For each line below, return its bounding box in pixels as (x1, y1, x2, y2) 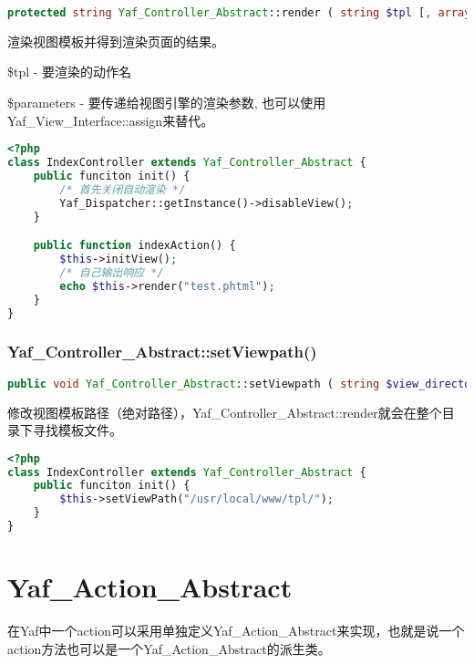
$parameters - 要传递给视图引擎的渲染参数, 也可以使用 (7, 93, 326, 112)
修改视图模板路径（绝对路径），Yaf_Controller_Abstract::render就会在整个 (7, 402, 442, 421)
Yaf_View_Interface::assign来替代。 (7, 110, 214, 130)
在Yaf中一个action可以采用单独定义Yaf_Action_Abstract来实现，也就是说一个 (7, 621, 465, 640)
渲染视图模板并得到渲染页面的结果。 (7, 31, 224, 50)
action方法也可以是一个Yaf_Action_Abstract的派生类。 (7, 638, 331, 658)
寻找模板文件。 (32, 420, 122, 440)
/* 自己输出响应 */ (59, 265, 164, 279)
